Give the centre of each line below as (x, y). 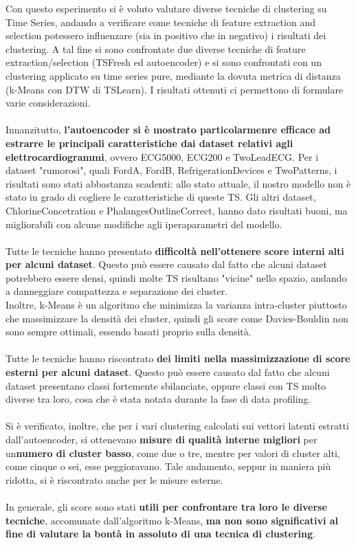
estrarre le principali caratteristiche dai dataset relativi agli (149, 143)
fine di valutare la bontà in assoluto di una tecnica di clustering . (160, 534)
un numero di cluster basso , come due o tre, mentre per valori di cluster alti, (173, 453)
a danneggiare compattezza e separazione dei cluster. (117, 291)
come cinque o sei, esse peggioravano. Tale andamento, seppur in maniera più (168, 466)
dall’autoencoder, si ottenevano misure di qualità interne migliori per (162, 439)
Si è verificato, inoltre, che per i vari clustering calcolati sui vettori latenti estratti (177, 426)
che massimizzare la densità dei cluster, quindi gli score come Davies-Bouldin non (177, 318)
